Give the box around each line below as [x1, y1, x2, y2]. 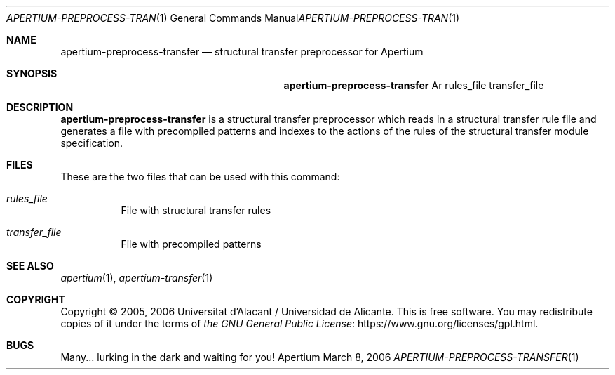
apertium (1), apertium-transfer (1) [60, 272, 213, 284]
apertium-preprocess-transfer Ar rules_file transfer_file [283, 79, 544, 91]
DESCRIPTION [6, 101, 74, 113]
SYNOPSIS [6, 67, 58, 79]
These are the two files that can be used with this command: [60, 171, 340, 183]
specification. [60, 137, 123, 149]
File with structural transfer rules [121, 204, 271, 216]
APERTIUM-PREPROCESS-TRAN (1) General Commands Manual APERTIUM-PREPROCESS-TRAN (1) [6, 12, 460, 24]
